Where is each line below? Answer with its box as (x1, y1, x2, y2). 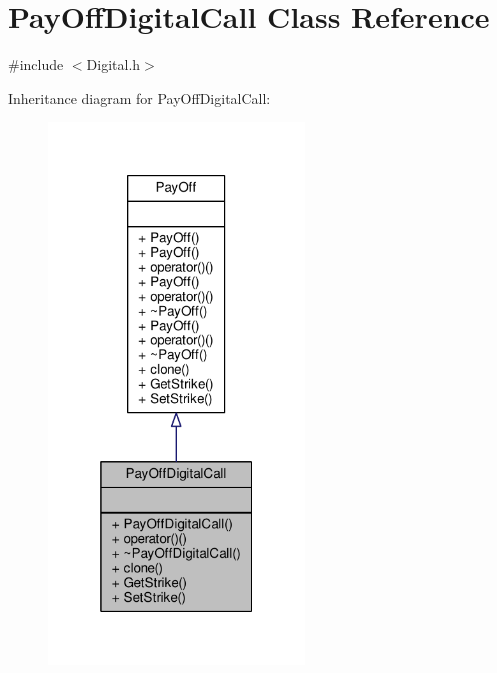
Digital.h (86, 54, 141, 75)
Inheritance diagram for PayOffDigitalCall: (8, 87, 271, 108)
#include (8, 54, 64, 75)
